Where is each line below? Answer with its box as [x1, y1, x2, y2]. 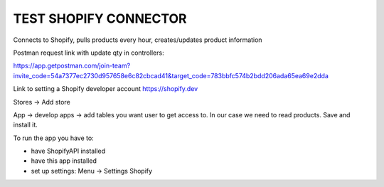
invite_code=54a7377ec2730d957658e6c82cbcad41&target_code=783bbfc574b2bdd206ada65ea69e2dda [13, 71, 329, 80]
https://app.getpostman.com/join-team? [13, 61, 131, 70]
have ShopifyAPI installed [31, 146, 106, 156]
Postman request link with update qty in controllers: [13, 48, 164, 57]
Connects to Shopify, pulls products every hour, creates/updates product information [13, 36, 262, 44]
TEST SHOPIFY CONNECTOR [13, 11, 187, 26]
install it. [13, 121, 38, 129]
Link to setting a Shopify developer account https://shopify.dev [13, 85, 198, 93]
